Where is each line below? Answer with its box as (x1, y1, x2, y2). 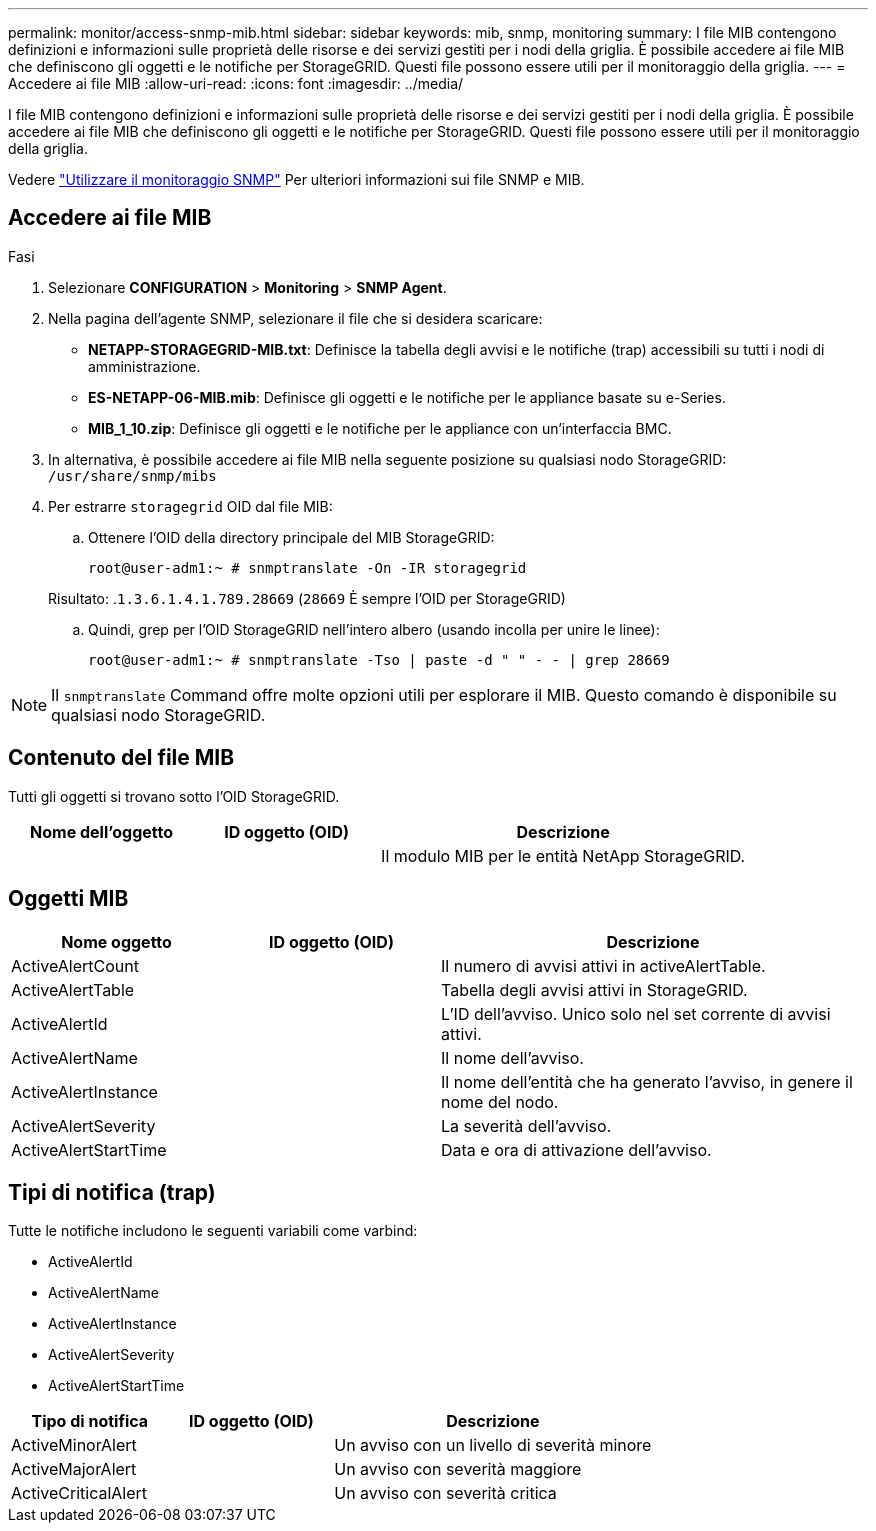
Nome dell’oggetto (30, 821, 173, 842)
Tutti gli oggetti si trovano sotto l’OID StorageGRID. (8, 787, 340, 805)
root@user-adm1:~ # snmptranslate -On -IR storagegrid (88, 559, 527, 576)
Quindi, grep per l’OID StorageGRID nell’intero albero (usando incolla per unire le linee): (88, 620, 660, 638)
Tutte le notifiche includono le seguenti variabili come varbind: (8, 1222, 418, 1240)
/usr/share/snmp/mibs (48, 467, 217, 484)
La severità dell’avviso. (441, 1115, 612, 1136)
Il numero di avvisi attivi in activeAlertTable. (441, 955, 766, 976)
